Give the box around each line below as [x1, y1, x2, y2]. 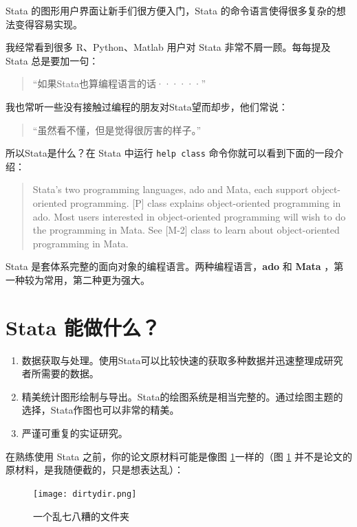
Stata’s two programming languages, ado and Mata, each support [32, 182, 309, 197]
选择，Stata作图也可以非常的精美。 [21, 403, 180, 417]
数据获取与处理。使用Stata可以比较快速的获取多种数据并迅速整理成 [21, 352, 324, 367]
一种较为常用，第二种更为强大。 [6, 272, 150, 287]
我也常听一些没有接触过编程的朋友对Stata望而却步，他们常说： [6, 99, 288, 113]
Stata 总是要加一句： [6, 53, 99, 67]
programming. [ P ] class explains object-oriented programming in [69, 196, 341, 210]
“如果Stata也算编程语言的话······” [32, 76, 206, 91]
